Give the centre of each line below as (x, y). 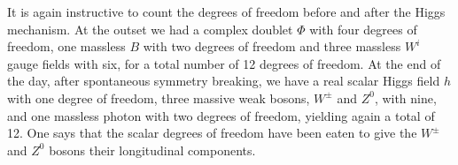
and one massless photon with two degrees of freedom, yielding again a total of (221, 115)
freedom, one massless (66, 46)
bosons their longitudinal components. (152, 150)
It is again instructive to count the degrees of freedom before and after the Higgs (226, 11)
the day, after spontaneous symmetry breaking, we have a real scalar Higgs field (224, 81)
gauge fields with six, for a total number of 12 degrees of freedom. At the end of (224, 63)
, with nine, (405, 97)
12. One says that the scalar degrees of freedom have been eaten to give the (212, 133)
